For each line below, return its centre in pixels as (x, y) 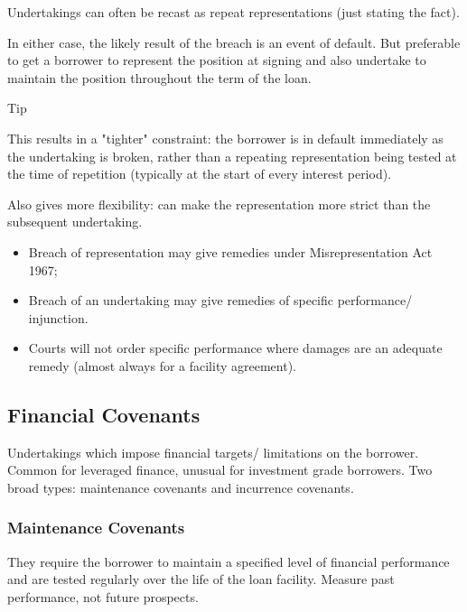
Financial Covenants (104, 414)
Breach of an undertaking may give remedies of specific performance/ (220, 300)
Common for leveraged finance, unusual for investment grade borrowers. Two (220, 470)
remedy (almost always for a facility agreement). (162, 365)
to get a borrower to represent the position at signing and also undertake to (217, 60)
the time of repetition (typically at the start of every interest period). (200, 174)
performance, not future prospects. (103, 596)
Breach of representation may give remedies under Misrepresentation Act (230, 251)
